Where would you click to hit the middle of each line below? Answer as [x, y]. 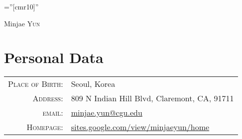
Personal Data [54, 57]
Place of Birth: [36, 84]
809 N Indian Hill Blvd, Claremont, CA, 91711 [152, 98]
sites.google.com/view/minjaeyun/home [140, 127]
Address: [48, 98]
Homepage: [45, 127]
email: [53, 113]
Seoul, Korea [93, 84]
